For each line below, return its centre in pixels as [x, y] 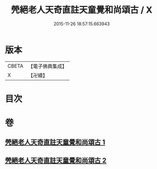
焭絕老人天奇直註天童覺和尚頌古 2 [56, 160]
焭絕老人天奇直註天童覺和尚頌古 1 [55, 142]
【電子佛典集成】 [47, 66]
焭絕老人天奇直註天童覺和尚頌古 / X [82, 10]
